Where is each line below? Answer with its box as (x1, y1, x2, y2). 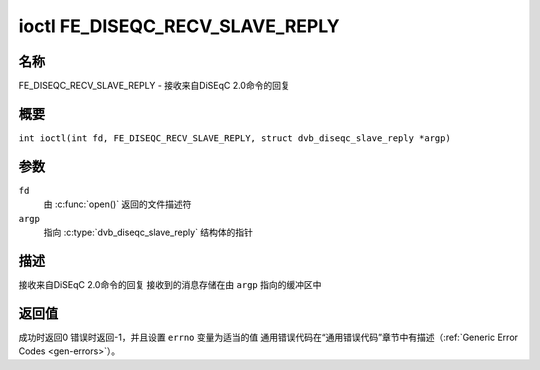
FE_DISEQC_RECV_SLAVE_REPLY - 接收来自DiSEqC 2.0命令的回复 (18, 80, 290, 92)
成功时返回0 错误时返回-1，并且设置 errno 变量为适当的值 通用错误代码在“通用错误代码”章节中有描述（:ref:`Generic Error (18, 331, 519, 343)
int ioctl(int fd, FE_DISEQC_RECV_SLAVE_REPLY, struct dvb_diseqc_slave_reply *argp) (18, 132, 452, 144)
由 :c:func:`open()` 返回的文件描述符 (43, 198, 192, 210)
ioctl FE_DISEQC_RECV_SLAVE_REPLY (18, 15, 340, 37)
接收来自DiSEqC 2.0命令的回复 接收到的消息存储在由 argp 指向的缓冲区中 (18, 278, 322, 290)
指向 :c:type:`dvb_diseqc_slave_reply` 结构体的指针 (43, 226, 254, 239)
